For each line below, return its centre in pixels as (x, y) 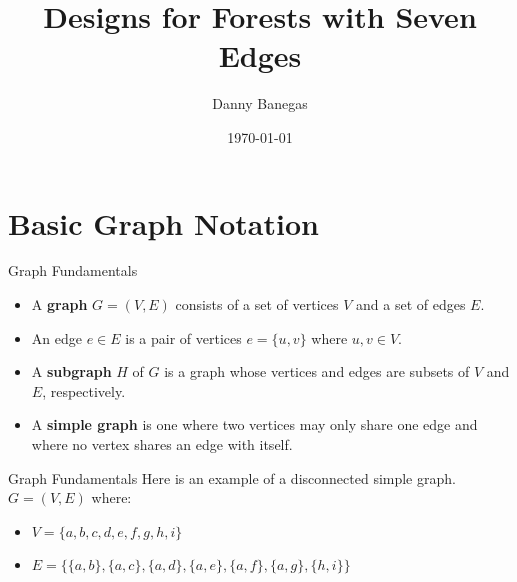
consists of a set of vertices (257, 304)
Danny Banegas (260, 103)
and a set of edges (411, 304)
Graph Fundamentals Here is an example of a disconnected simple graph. (232, 477)
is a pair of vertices (183, 337)
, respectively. (84, 390)
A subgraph (71, 371)
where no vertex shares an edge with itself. (162, 444)
